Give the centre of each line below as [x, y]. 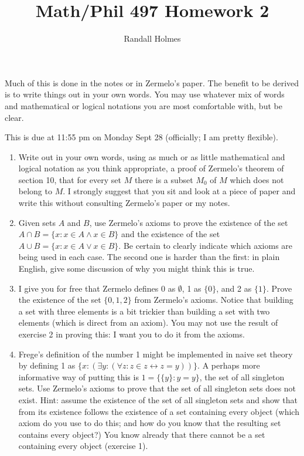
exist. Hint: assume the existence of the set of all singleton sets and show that [158, 399]
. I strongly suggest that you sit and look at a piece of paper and [179, 191]
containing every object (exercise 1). [83, 446]
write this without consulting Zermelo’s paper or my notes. [124, 203]
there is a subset [164, 179]
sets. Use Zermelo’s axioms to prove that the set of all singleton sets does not [157, 388]
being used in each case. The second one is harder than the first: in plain [149, 257]
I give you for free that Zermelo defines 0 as [97, 288]
